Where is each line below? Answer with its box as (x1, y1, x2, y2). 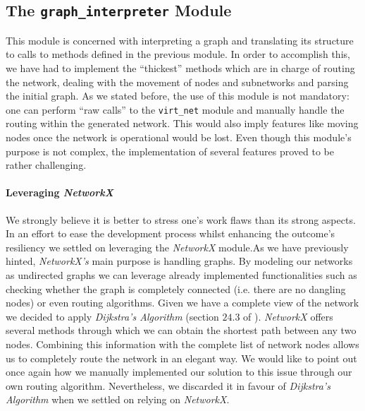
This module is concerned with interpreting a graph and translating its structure (6, 32, 354, 47)
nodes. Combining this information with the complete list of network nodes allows (6, 336, 359, 351)
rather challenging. (6, 157, 87, 172)
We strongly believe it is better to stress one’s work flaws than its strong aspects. (6, 212, 356, 227)
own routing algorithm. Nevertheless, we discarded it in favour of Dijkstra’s (6, 378, 330, 393)
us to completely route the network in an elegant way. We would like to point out (6, 350, 357, 365)
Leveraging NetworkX (6, 185, 113, 200)
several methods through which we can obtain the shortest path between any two (6, 323, 357, 338)
